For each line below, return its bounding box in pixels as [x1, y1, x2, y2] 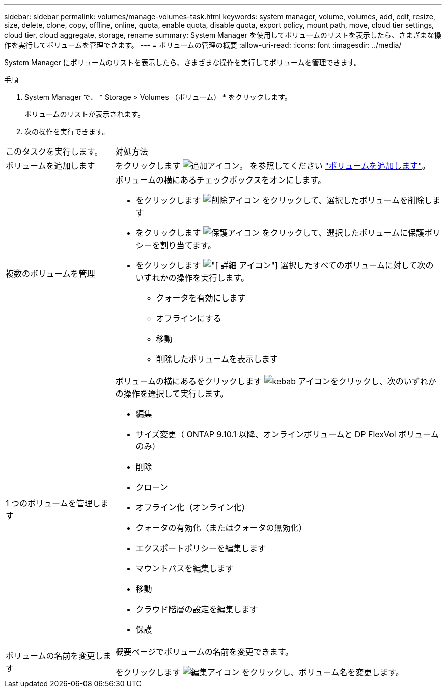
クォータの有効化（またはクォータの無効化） [135, 523, 307, 533]
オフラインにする [156, 313, 221, 323]
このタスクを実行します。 [6, 146, 103, 157]
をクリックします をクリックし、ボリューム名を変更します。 [115, 667, 404, 677]
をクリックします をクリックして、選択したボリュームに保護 [135, 228, 424, 238]
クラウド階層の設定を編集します [135, 604, 258, 614]
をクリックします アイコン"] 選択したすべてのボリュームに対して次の [135, 260, 434, 270]
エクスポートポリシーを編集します [135, 543, 266, 553]
